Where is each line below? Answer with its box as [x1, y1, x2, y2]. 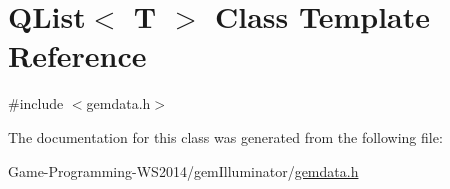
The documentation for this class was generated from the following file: [8, 126, 443, 147]
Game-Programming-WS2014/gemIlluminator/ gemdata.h [8, 160, 359, 181]
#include [8, 93, 64, 114]
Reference [8, 35, 147, 76]
